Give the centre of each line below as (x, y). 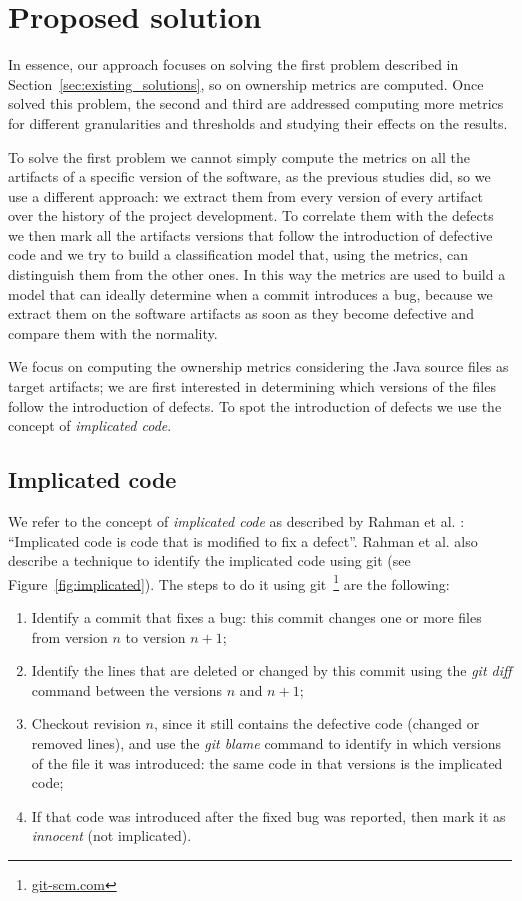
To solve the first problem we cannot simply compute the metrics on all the (239, 156)
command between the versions (127, 689)
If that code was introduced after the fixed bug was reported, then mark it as (268, 815)
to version (155, 636)
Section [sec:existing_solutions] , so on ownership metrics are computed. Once (246, 83)
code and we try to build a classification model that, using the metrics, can (238, 254)
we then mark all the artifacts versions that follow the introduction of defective (250, 234)
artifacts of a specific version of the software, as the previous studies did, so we (249, 176)
